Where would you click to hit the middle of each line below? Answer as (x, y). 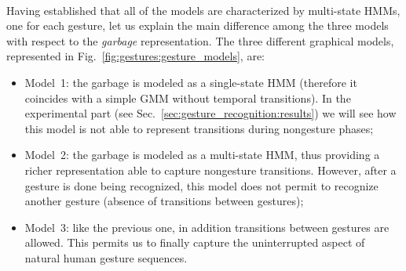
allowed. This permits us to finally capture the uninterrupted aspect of (195, 242)
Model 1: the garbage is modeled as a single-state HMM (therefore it (191, 82)
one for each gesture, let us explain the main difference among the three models (198, 25)
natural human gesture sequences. (106, 257)
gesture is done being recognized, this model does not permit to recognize (201, 185)
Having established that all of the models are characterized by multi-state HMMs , (203, 10)
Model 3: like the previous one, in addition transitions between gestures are (207, 227)
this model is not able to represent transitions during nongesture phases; (199, 128)
